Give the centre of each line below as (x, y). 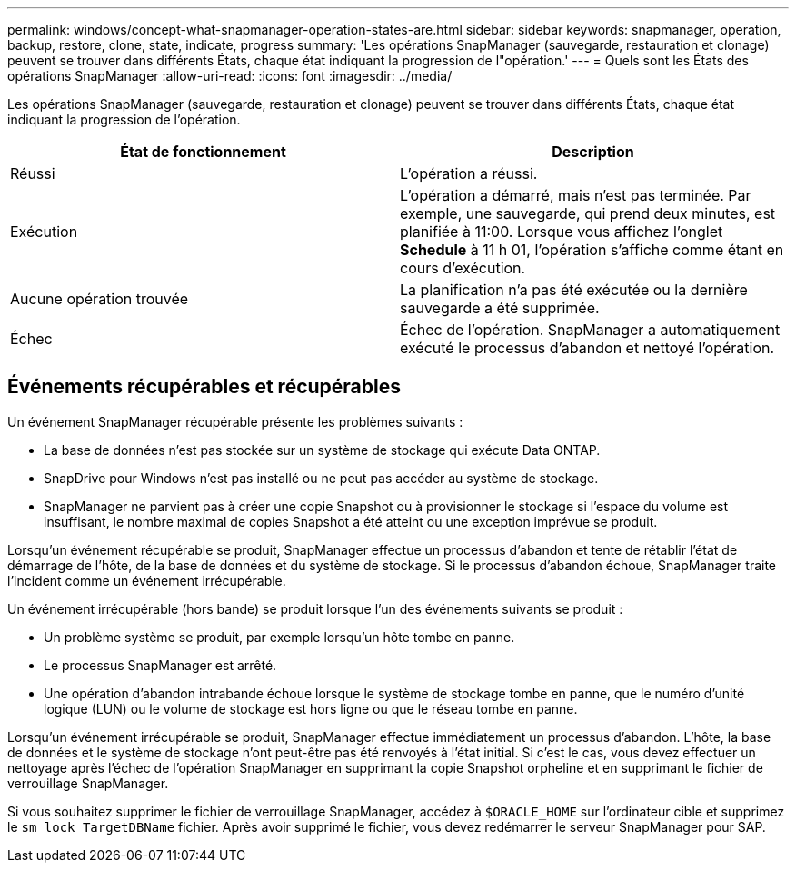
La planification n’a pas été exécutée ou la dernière (574, 290)
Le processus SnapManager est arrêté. (160, 665)
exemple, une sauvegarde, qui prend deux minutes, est (588, 213)
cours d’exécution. (463, 268)
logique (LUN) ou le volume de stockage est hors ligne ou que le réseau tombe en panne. (311, 708)
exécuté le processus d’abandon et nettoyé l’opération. (587, 348)
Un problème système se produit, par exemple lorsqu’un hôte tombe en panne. (279, 637)
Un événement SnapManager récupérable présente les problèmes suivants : (235, 421)
